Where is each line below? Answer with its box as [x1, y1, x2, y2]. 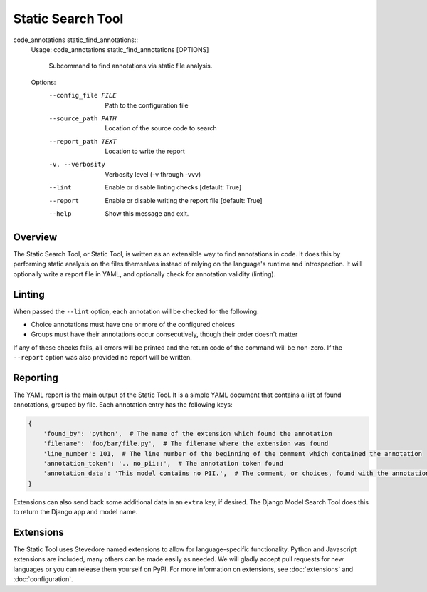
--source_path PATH [48, 114, 117, 123]
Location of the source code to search [105, 124, 217, 133]
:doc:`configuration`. [13, 575, 73, 583]
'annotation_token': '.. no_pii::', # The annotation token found [43, 459, 284, 468]
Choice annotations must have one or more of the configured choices [31, 321, 235, 328]
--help [48, 210, 72, 218]
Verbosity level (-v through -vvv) [105, 170, 201, 178]
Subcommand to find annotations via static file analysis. [48, 61, 213, 71]
